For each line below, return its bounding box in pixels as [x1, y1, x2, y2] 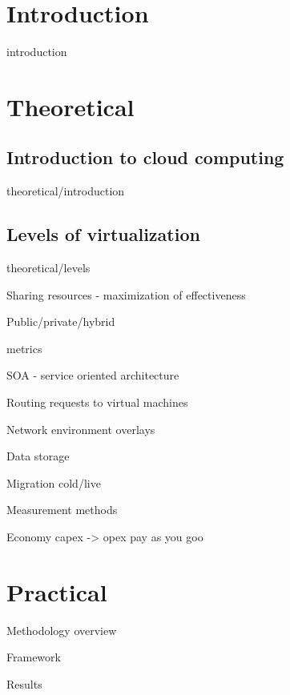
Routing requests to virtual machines [6, 394, 188, 411]
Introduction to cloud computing [6, 145, 284, 170]
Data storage [6, 448, 70, 464]
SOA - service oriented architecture [6, 367, 179, 384]
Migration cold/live [6, 474, 101, 491]
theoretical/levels [6, 259, 91, 276]
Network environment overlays [6, 420, 155, 437]
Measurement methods [6, 501, 118, 518]
